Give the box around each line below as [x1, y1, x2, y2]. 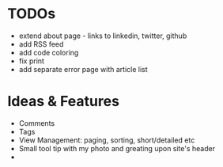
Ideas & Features [7, 93, 120, 111]
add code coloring [18, 47, 79, 57]
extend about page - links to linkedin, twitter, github [18, 31, 187, 40]
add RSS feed [18, 39, 64, 48]
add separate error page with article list [18, 64, 148, 74]
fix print [18, 56, 45, 66]
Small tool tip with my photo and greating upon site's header [18, 143, 215, 153]
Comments [18, 118, 55, 127]
